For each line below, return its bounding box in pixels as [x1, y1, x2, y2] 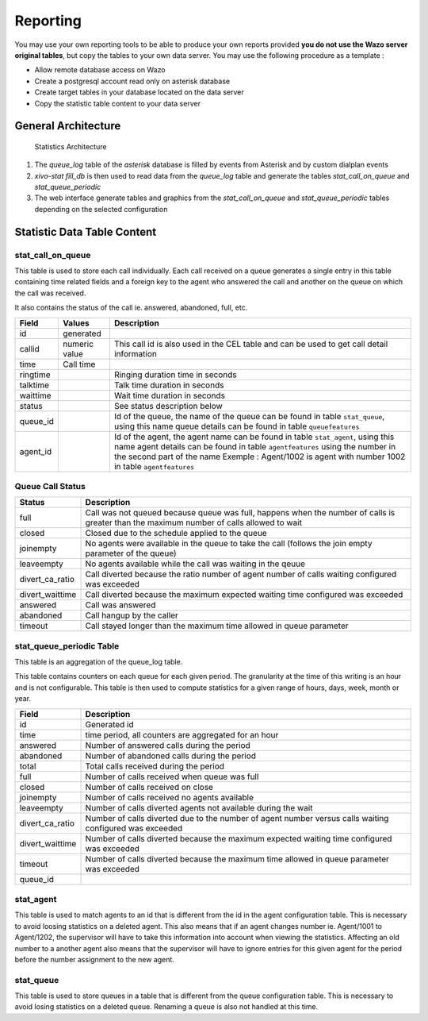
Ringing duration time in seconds [113, 369, 237, 380]
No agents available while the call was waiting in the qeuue [85, 558, 305, 569]
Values [63, 318, 90, 329]
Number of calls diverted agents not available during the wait [85, 802, 313, 813]
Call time [63, 358, 96, 369]
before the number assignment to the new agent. [14, 954, 174, 964]
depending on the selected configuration [34, 204, 168, 214]
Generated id [85, 719, 134, 730]
